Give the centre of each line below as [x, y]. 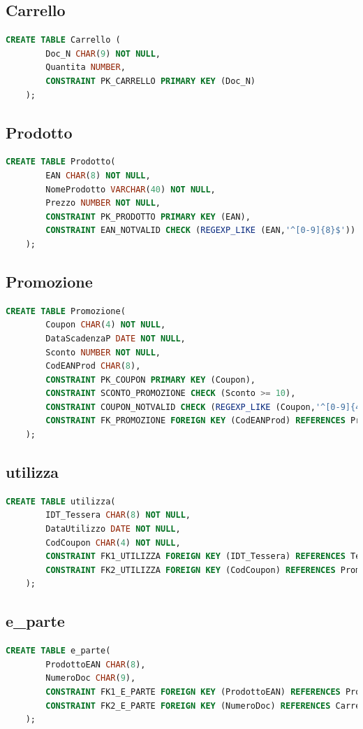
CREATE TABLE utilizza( [61, 501]
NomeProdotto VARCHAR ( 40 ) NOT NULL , [131, 189]
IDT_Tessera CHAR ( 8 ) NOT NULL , [118, 515]
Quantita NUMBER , [86, 68]
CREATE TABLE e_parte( [58, 651]
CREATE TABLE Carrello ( [63, 40]
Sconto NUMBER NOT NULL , [103, 352]
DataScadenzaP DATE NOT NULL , [116, 338]
